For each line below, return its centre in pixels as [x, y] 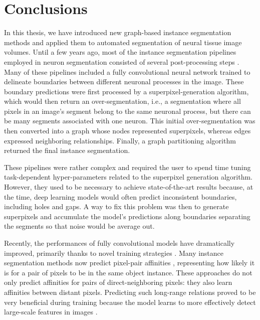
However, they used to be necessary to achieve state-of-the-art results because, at [129, 187]
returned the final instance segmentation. [67, 150]
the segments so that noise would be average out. [79, 226]
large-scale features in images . [51, 312]
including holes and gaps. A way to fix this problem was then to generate [116, 206]
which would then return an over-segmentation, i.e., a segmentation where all [122, 101]
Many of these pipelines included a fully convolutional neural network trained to [127, 71]
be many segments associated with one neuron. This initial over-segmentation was [130, 121]
